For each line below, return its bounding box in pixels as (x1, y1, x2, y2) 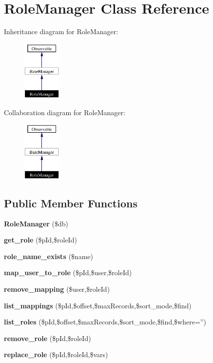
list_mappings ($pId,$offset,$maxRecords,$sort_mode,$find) (4, 300, 192, 310)
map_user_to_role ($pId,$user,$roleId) (4, 267, 132, 278)
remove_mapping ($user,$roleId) (4, 283, 110, 294)
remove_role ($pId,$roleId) (4, 333, 91, 343)
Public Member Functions (4, 195, 137, 210)
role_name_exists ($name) (4, 251, 93, 261)
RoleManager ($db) (4, 218, 69, 228)
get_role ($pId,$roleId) (4, 235, 77, 245)
